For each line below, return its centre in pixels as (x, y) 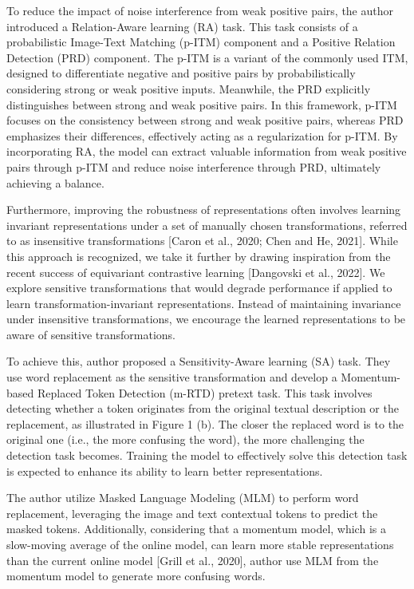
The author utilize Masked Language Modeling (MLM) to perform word (183, 498)
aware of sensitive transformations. (91, 334)
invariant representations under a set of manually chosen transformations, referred (207, 225)
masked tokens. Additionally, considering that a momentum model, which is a (196, 529)
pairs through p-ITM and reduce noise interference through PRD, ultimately (194, 166)
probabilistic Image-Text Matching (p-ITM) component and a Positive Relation (201, 42)
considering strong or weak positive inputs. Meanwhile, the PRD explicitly (189, 88)
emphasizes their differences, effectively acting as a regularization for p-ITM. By (202, 135)
